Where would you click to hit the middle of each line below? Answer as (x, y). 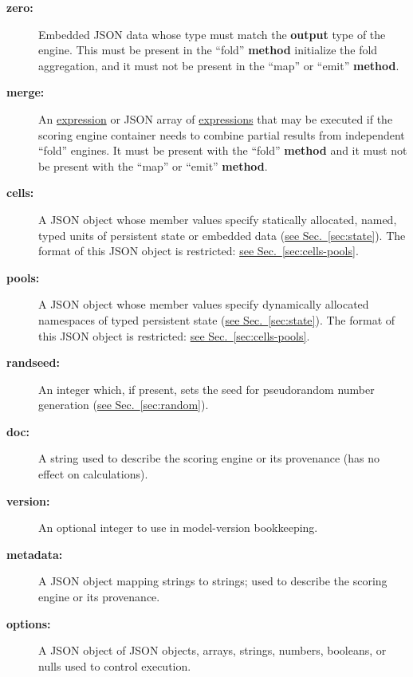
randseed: (33, 362)
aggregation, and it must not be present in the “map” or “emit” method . (219, 65)
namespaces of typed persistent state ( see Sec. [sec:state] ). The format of (217, 319)
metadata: (35, 554)
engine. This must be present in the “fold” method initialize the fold (208, 50)
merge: (26, 92)
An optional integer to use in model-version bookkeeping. (178, 527)
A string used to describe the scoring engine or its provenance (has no (209, 458)
